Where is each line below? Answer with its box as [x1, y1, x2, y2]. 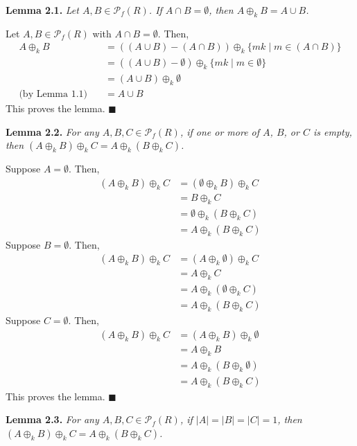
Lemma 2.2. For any [6, 124, 99, 139]
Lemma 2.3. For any [6, 412, 99, 427]
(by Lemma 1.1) [19, 89, 87, 100]
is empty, [313, 124, 352, 139]
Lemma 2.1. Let [6, 3, 79, 17]
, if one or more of [180, 124, 260, 139]
